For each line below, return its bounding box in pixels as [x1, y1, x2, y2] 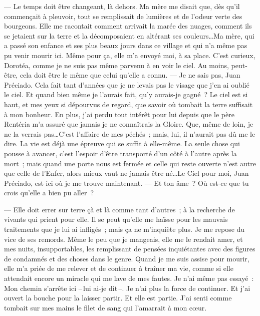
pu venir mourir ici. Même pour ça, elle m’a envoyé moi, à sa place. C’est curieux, [4, 50, 255, 60]
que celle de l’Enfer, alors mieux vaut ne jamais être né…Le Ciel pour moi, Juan [4, 168, 249, 178]
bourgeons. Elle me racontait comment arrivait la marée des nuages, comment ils [4, 21, 252, 31]
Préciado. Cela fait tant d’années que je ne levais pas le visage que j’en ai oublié [4, 79, 249, 90]
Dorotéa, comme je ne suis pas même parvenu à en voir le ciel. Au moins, [4, 60, 229, 70]
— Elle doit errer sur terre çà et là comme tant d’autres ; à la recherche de [4, 204, 235, 214]
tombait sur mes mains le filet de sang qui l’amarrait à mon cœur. [4, 302, 207, 312]
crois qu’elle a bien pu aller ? [4, 187, 94, 198]
